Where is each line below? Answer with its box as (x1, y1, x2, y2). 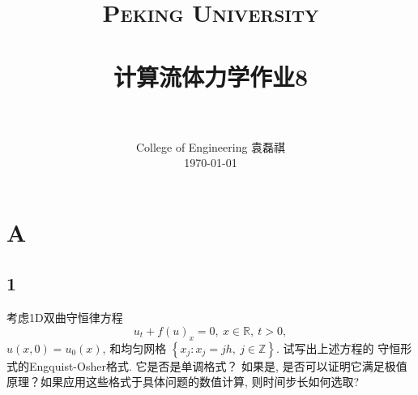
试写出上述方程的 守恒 (283, 339, 401, 356)
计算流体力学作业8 (113, 59, 309, 92)
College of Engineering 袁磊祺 (135, 138, 286, 155)
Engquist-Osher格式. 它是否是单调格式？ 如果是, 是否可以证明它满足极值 (28, 357, 407, 374)
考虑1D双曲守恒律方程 (6, 309, 123, 326)
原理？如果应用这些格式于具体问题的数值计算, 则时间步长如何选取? (6, 373, 360, 390)
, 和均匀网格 (102, 339, 167, 356)
